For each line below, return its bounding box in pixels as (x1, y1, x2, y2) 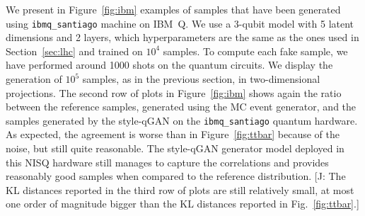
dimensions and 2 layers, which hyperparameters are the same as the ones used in (6, 30, 359, 45)
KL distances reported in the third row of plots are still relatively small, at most (6, 182, 354, 197)
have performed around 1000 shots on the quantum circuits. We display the (6, 57, 333, 72)
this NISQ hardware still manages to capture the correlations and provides (6, 154, 329, 169)
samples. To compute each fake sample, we (163, 43, 348, 58)
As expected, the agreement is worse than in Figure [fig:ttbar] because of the (6, 127, 340, 142)
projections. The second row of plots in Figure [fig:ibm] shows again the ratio (6, 85, 342, 100)
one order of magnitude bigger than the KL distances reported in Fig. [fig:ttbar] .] (6, 196, 359, 211)
